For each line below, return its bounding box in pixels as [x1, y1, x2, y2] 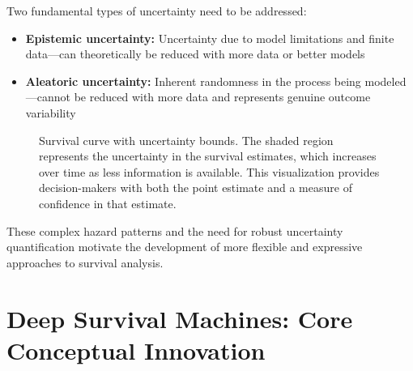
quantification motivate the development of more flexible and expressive [6, 238, 363, 255]
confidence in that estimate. [39, 194, 177, 211]
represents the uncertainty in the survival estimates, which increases [39, 147, 377, 164]
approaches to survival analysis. [6, 254, 164, 271]
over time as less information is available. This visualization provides [39, 163, 380, 180]
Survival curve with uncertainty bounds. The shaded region [39, 131, 334, 148]
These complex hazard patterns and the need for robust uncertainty [6, 222, 343, 239]
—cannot [25, 88, 71, 105]
